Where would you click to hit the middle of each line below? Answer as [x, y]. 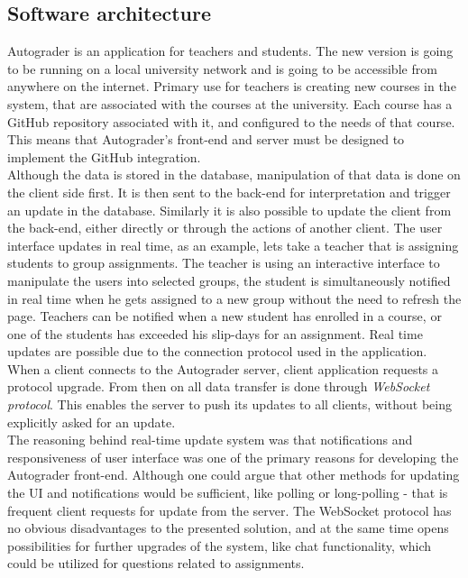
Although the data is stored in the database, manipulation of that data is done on [234, 174]
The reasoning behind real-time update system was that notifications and [210, 440]
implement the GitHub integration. [104, 156]
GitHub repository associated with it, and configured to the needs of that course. [231, 121]
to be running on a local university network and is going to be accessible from [222, 68]
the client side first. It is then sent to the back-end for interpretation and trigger [229, 192]
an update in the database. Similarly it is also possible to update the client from [229, 210]
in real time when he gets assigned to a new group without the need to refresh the [234, 298]
